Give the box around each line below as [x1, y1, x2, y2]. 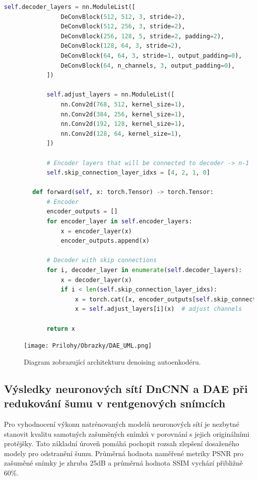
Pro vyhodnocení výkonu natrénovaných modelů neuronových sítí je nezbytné [4, 419, 240, 429]
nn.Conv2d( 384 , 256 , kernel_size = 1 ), [61, 110, 186, 118]
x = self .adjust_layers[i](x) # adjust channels [75, 305, 242, 313]
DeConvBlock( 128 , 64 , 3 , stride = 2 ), [61, 42, 182, 50]
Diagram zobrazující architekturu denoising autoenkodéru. [24, 356, 201, 367]
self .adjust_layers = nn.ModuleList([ [46, 91, 175, 98]
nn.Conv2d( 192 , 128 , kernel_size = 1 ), [61, 120, 186, 128]
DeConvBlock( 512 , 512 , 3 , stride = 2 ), [61, 13, 186, 20]
